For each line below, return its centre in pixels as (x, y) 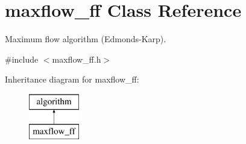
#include (22, 59)
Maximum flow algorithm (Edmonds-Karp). (86, 39)
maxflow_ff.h (77, 59)
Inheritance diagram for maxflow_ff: (72, 79)
